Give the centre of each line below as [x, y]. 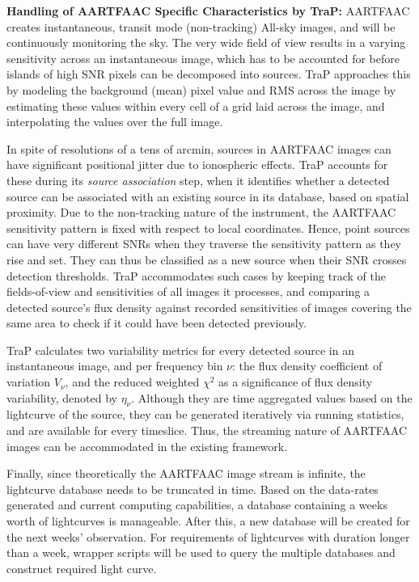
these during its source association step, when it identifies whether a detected [198, 180]
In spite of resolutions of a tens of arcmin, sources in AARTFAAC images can [199, 148]
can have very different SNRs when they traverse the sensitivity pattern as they [204, 244]
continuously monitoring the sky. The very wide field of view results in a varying [206, 42]
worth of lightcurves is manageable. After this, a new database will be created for [208, 521]
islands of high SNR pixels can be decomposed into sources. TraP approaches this [209, 74]
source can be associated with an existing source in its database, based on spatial [208, 196]
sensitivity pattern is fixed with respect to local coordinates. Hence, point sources [208, 228]
